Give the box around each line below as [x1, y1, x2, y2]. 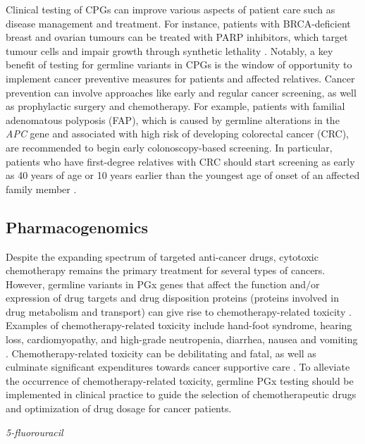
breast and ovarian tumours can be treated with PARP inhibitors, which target [6, 30, 348, 44]
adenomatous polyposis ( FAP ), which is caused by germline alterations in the [6, 112, 340, 127]
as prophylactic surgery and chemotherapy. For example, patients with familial [6, 99, 345, 113]
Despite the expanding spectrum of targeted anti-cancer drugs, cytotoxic [6, 249, 318, 264]
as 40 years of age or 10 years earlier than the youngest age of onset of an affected [6, 168, 360, 183]
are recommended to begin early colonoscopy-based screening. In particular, [6, 140, 333, 154]
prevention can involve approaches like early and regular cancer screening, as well [6, 85, 357, 99]
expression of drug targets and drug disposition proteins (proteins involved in [6, 290, 339, 305]
